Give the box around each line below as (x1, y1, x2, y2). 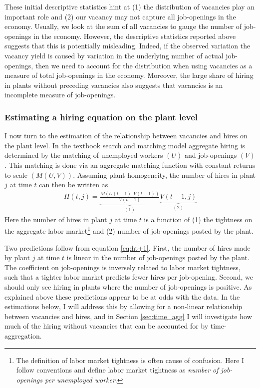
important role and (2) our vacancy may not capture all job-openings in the (4, 11, 236, 21)
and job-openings (184, 150, 237, 160)
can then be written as (39, 179, 108, 190)
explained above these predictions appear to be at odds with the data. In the (4, 291, 240, 302)
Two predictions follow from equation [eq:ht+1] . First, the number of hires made (4, 242, 251, 253)
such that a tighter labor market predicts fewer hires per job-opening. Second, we (4, 272, 253, 282)
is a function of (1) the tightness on (144, 214, 253, 224)
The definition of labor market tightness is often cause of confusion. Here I (16, 355, 245, 365)
